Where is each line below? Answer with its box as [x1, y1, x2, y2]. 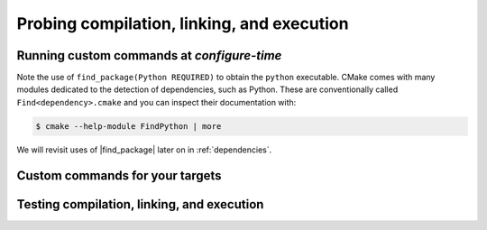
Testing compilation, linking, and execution [16, 197, 264, 212]
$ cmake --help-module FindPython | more [35, 121, 222, 131]
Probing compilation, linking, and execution [16, 14, 349, 33]
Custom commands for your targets [16, 168, 222, 183]
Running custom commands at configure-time [16, 48, 282, 63]
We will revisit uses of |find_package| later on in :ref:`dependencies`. [16, 144, 272, 155]
